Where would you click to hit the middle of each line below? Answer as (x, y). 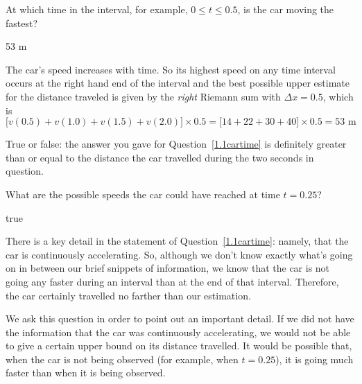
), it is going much (314, 359)
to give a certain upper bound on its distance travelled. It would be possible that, (179, 346)
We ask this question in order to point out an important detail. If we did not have (180, 318)
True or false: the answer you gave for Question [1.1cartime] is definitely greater (176, 144)
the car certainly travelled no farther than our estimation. (128, 295)
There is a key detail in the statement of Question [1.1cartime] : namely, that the (177, 241)
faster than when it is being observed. (86, 373)
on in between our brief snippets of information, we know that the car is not (168, 268)
